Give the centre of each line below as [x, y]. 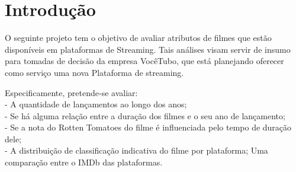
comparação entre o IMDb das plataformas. [84, 162]
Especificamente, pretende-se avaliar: [71, 92]
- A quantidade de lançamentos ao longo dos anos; [96, 104]
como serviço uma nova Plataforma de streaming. [94, 72]
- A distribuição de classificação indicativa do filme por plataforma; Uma [136, 150]
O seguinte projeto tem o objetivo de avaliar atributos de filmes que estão [138, 38]
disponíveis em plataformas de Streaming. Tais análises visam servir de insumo [148, 49]
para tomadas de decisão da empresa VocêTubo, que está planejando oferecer [144, 61]
